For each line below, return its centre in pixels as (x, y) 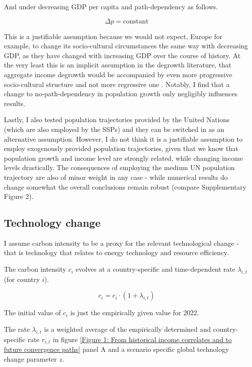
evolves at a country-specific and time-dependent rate (155, 269)
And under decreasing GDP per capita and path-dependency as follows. (111, 6)
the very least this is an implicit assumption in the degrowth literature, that (118, 65)
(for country (22, 279)
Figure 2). (19, 196)
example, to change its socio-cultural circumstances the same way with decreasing (126, 46)
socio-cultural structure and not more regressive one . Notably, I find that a (117, 84)
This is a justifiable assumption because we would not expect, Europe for (113, 36)
